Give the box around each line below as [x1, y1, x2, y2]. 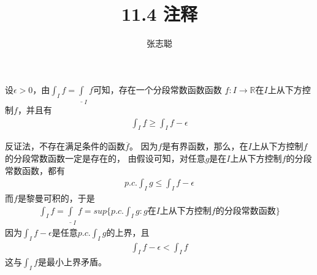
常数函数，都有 [5, 164, 65, 176]
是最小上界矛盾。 [37, 255, 107, 268]
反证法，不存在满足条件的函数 [5, 140, 125, 153]
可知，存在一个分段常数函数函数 [93, 83, 222, 96]
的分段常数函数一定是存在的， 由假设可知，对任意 [5, 151, 205, 164]
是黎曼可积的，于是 [17, 191, 95, 204]
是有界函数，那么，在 [162, 140, 248, 153]
